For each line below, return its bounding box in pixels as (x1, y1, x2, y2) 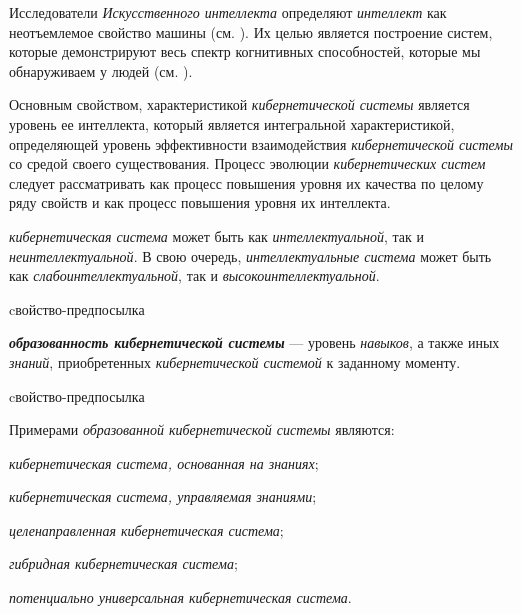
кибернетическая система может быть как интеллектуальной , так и (9, 225, 424, 246)
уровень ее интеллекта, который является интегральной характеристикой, (9, 113, 455, 134)
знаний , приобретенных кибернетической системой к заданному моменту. (9, 351, 461, 372)
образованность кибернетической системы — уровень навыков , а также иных (9, 332, 500, 353)
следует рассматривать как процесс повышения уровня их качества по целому (9, 172, 484, 193)
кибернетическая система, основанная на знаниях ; (9, 452, 319, 473)
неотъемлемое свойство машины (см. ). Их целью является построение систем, (9, 21, 493, 42)
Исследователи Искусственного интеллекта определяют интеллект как (9, 2, 447, 22)
